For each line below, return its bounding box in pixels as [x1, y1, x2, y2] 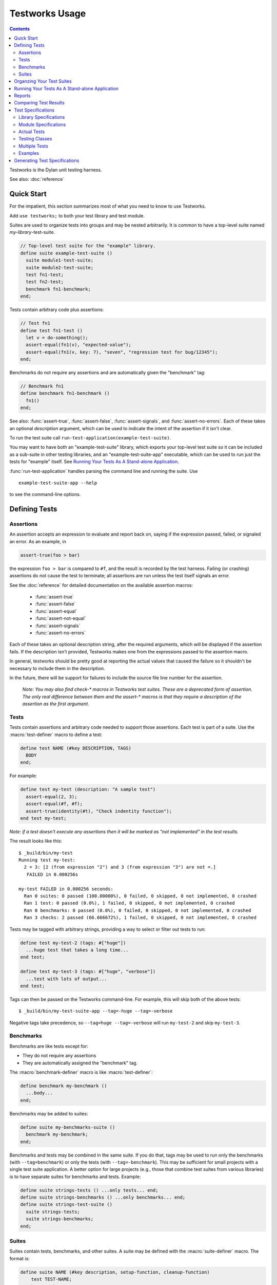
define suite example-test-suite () [20, 250, 113, 256]
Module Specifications [18, 121, 66, 127]
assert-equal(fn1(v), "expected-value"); [26, 342, 132, 348]
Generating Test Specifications [14, 157, 80, 163]
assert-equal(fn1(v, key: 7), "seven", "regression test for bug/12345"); [26, 349, 218, 355]
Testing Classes [18, 136, 52, 142]
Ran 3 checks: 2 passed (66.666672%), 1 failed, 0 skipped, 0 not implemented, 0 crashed [24, 915, 256, 921]
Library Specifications [18, 114, 65, 120]
